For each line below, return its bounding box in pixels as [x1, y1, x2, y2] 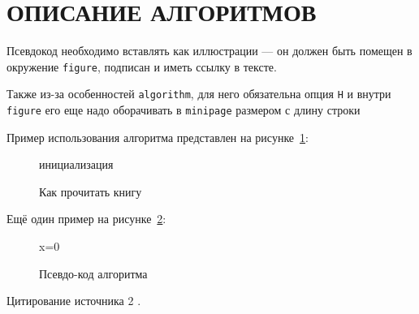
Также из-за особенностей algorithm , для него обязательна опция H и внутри [6, 85, 391, 102]
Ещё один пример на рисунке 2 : [6, 210, 166, 227]
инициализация [39, 156, 114, 173]
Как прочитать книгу [39, 183, 142, 200]
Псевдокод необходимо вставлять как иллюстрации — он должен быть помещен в [6, 42, 413, 59]
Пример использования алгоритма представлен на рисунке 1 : [6, 128, 309, 145]
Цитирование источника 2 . [6, 292, 141, 309]
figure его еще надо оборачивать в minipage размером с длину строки [6, 101, 361, 118]
